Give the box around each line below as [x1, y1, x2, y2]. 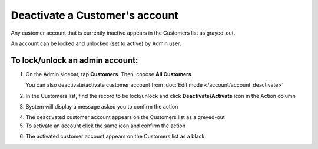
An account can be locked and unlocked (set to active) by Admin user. [11, 40, 181, 47]
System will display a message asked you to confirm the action [25, 103, 178, 110]
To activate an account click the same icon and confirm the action [25, 122, 185, 129]
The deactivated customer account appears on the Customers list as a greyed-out [25, 114, 225, 121]
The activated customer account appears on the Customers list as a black [25, 133, 205, 140]
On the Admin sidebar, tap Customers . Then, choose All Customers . [25, 70, 193, 77]
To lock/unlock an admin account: [11, 55, 138, 65]
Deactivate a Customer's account [11, 9, 179, 22]
